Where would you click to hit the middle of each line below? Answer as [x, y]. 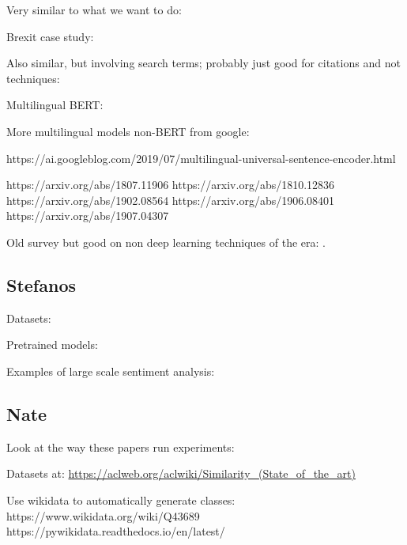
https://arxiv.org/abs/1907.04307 [88, 216]
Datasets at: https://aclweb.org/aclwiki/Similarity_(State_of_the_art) [181, 473]
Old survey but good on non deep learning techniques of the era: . [166, 242]
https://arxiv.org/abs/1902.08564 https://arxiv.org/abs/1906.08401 [171, 200]
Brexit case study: [50, 36]
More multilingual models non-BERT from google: [128, 131]
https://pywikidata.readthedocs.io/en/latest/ [116, 531]
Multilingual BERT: [55, 105]
